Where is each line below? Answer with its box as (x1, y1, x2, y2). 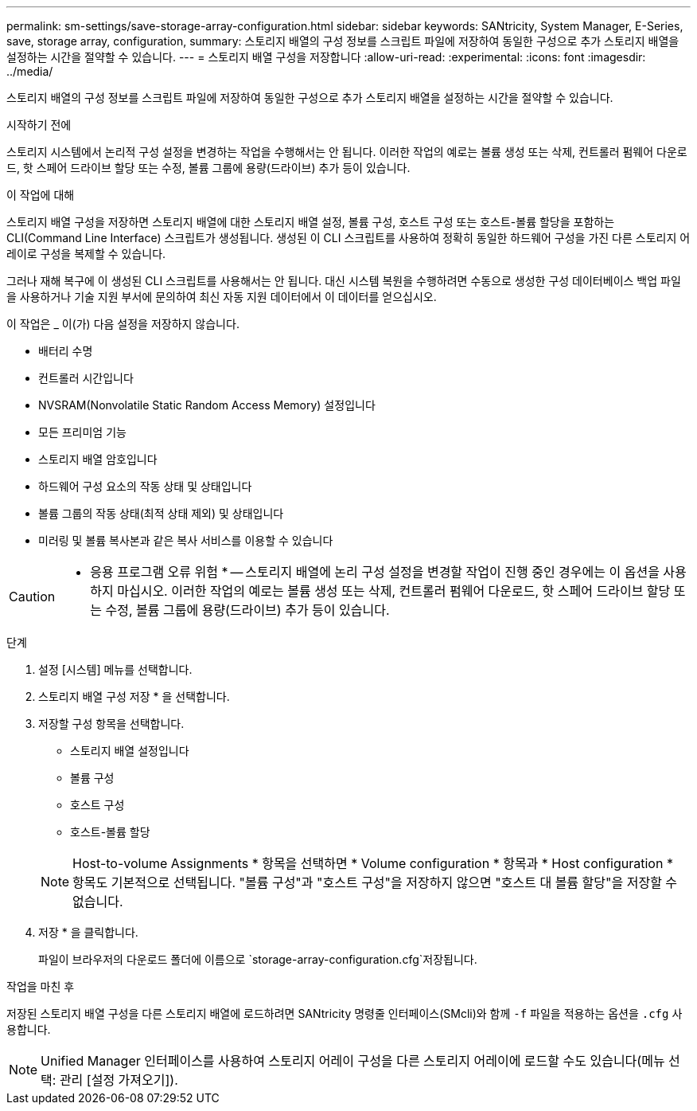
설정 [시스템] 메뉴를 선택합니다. (38, 663, 193, 676)
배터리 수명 (38, 344, 93, 358)
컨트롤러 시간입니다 (38, 371, 134, 385)
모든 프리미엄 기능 (38, 425, 127, 439)
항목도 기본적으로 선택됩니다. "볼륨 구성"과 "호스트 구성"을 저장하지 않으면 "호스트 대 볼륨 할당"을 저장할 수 (72, 874, 678, 890)
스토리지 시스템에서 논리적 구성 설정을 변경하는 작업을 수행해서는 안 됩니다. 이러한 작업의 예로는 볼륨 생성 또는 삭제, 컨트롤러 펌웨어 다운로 (6, 145, 687, 158)
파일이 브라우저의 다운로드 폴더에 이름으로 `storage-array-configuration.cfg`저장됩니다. (38, 953, 477, 966)
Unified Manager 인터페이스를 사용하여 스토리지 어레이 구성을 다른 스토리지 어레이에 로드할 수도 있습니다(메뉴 (41, 1053, 665, 1069)
